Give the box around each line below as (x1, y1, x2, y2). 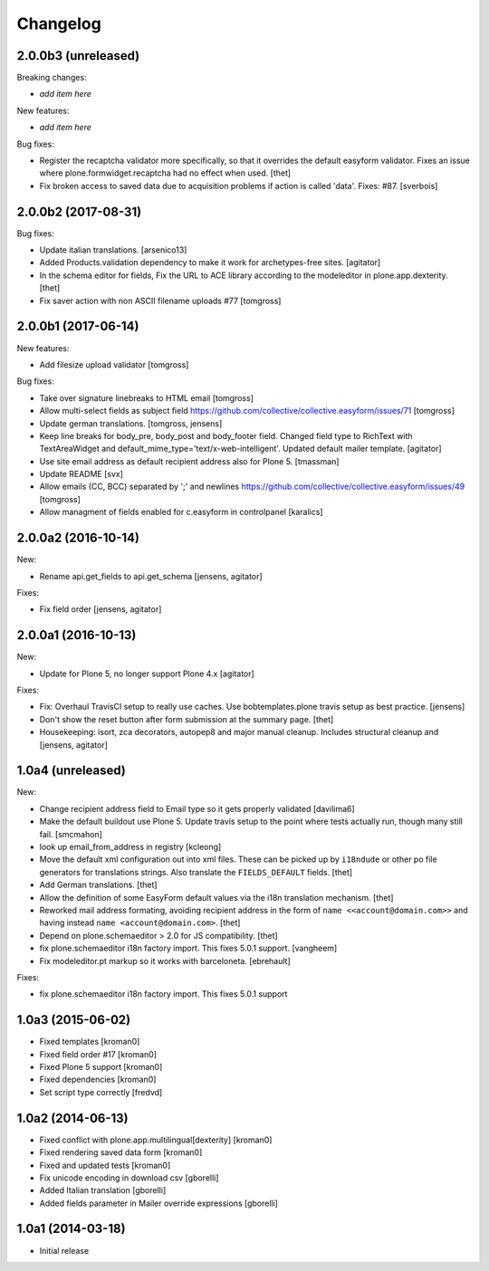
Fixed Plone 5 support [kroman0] (39, 1062, 163, 1073)
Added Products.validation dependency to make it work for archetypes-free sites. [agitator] (39, 257, 381, 268)
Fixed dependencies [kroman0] (39, 1074, 157, 1085)
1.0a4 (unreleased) (16, 763, 126, 779)
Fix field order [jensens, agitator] (39, 604, 162, 615)
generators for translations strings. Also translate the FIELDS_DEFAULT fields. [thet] (39, 866, 353, 877)
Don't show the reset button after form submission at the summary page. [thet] (39, 713, 334, 724)
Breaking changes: (16, 72, 87, 83)
